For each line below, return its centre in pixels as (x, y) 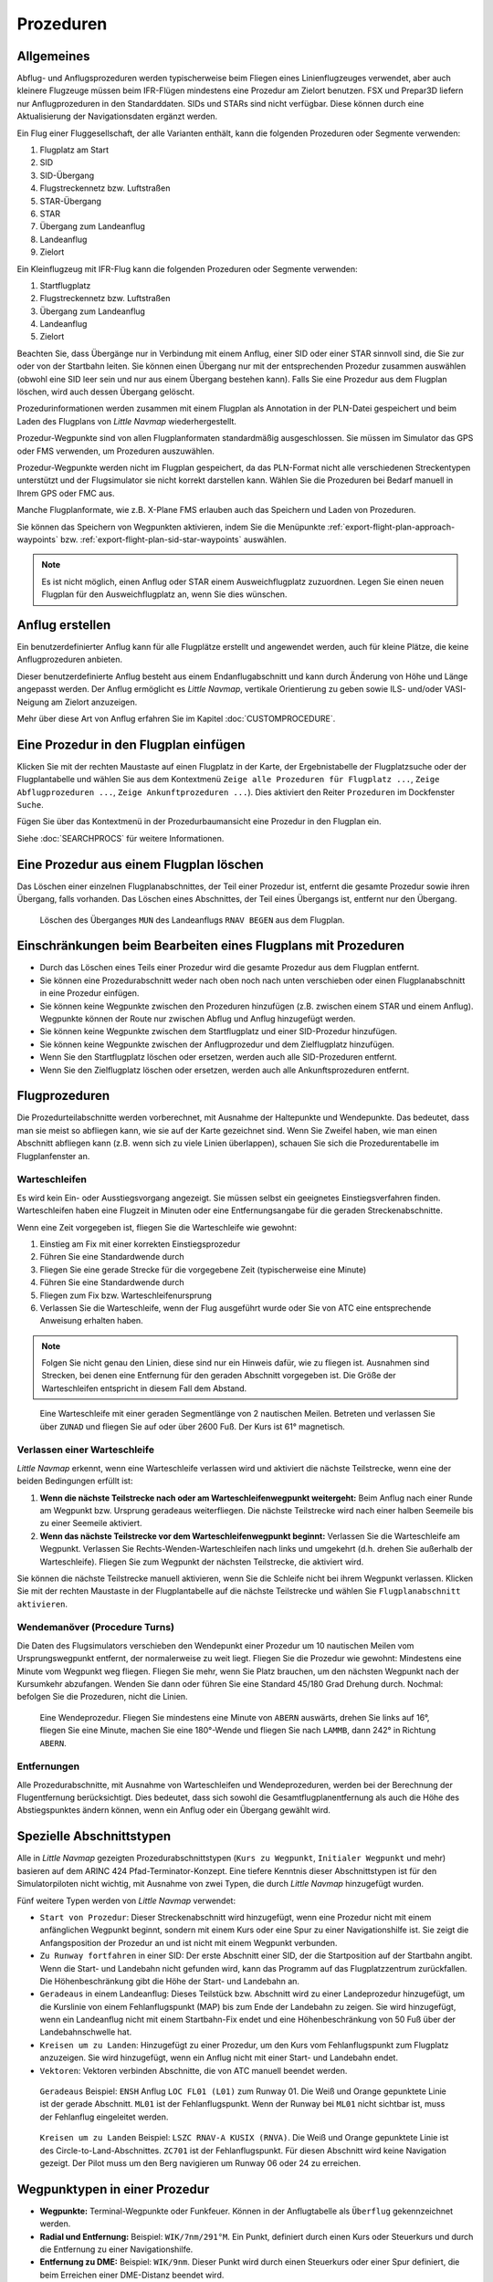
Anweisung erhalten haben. (91, 1321)
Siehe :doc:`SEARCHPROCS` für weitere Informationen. (121, 838)
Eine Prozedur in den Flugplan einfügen (131, 744)
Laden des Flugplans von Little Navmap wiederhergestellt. (127, 421)
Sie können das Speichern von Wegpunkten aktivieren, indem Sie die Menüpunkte (171, 527)
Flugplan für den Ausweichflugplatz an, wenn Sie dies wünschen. (164, 594)
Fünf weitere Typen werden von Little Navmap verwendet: (126, 1900)
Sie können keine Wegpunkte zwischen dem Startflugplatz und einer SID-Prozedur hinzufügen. (218, 1031)
